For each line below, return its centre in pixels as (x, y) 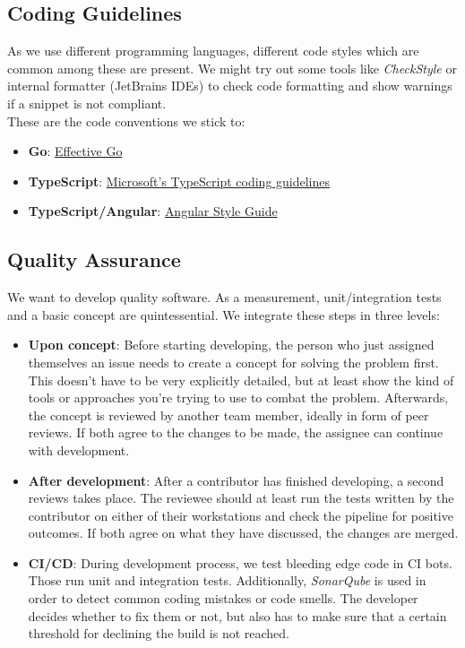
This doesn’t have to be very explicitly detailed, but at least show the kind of (241, 380)
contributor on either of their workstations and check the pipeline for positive (241, 515)
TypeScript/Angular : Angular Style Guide (153, 211)
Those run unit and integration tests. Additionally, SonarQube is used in (227, 580)
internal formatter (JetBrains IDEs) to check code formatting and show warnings (230, 86)
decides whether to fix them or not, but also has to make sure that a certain (237, 615)
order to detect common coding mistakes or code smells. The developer (223, 598)
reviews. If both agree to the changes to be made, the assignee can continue (236, 432)
